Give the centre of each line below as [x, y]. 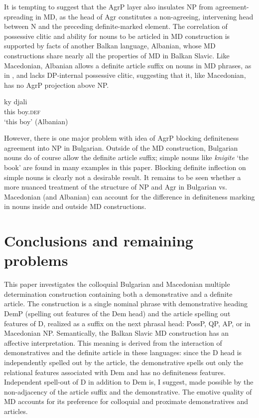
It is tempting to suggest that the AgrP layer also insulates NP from [109, 6]
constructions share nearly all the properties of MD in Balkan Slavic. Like [117, 55]
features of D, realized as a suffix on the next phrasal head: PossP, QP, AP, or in [127, 323]
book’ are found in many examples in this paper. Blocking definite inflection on [125, 167]
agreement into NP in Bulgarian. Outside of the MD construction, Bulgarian [121, 147]
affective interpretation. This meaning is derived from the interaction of [113, 342]
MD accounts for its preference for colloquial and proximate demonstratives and [126, 401]
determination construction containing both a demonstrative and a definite [118, 294]
